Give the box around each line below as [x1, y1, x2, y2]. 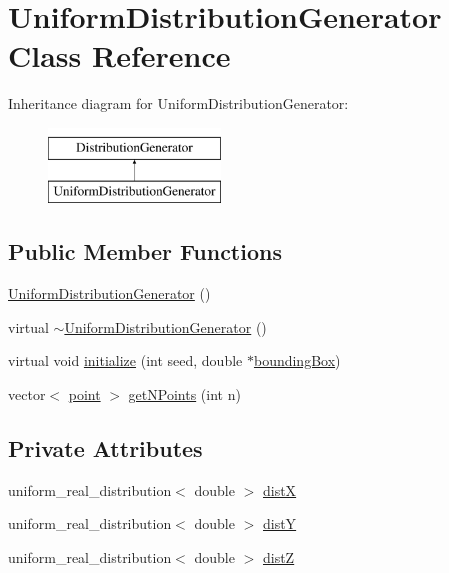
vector [8, 384, 46, 405]
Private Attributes [8, 433, 203, 464]
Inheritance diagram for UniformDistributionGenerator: [8, 93, 349, 114]
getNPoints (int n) [128, 384, 241, 405]
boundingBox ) [253, 350, 341, 371]
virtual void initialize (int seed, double [8, 350, 243, 371]
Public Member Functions [8, 236, 282, 267]
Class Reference [8, 35, 231, 76]
